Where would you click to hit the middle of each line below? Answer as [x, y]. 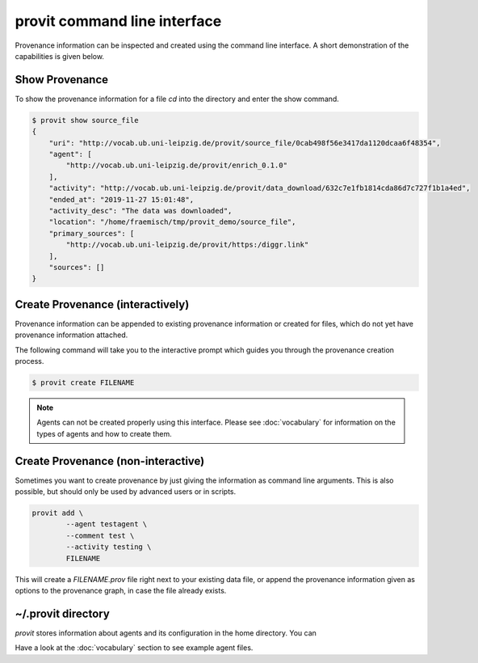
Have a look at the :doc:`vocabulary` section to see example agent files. [134, 648]
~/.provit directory [63, 613]
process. [29, 361]
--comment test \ [100, 535]
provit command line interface [118, 21]
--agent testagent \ [107, 524]
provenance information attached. [71, 335]
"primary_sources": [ [92, 233]
